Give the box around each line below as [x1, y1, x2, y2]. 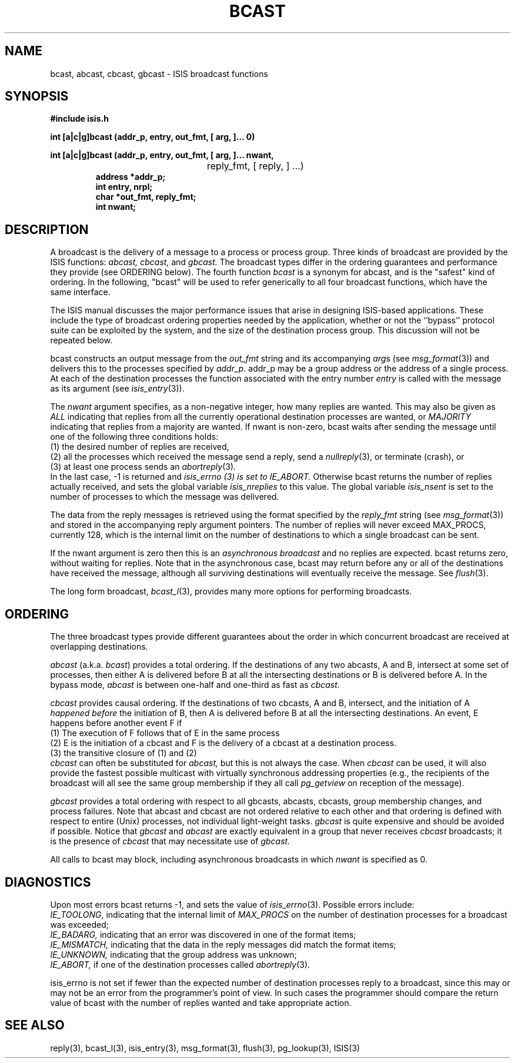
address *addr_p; [95, 172, 166, 182]
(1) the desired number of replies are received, [50, 442, 229, 452]
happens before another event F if [50, 718, 182, 728]
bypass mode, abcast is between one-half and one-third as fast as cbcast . [50, 680, 340, 690]
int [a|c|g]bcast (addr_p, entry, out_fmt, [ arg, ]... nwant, [50, 150, 274, 161]
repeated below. [50, 335, 113, 346]
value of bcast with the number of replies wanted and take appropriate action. [50, 997, 352, 1008]
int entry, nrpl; [95, 182, 153, 192]
